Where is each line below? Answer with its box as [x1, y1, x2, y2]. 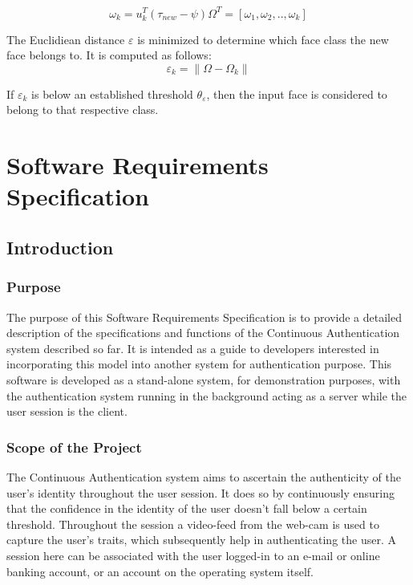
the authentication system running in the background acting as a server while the [6, 387, 407, 404]
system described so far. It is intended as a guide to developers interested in [6, 339, 379, 356]
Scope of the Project [6, 437, 142, 457]
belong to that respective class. [6, 101, 159, 118]
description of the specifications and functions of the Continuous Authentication [6, 324, 400, 341]
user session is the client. [6, 403, 128, 420]
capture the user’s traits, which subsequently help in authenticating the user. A [6, 531, 396, 548]
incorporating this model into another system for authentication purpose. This [6, 355, 392, 372]
